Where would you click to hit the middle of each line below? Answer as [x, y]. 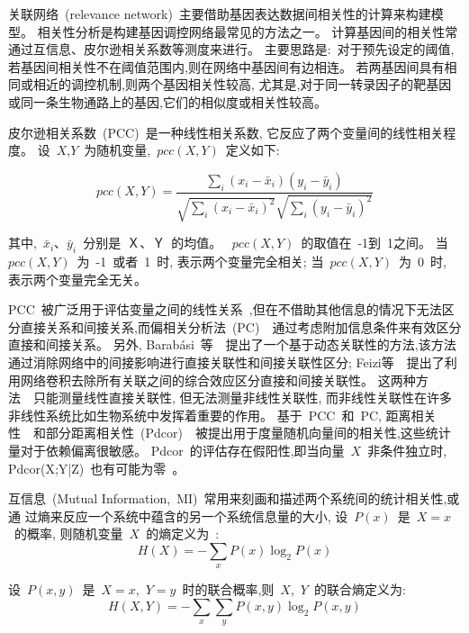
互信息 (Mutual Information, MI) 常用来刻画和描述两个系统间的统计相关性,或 [234, 498]
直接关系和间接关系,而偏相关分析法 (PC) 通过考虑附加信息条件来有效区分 [241, 326]
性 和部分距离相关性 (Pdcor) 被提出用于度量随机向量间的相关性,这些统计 [230, 433]
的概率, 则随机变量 [68, 534]
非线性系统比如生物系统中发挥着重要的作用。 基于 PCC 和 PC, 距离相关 [222, 415]
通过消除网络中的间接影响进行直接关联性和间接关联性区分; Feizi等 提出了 [226, 362]
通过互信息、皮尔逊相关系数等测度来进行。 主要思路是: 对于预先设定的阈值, [231, 49]
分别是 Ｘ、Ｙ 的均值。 [153, 243]
